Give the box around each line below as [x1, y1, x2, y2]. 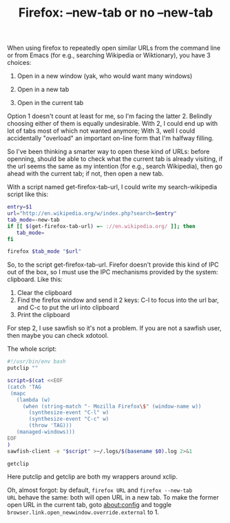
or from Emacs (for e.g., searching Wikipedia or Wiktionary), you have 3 [7, 51, 211, 59]
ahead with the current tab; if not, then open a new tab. [7, 169, 164, 178]
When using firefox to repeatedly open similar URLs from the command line [7, 44, 221, 53]
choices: [7, 59, 32, 67]
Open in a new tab [17, 85, 70, 94]
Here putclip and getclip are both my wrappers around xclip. [7, 473, 178, 481]
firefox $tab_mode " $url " [7, 248, 81, 255]
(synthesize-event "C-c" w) [28, 416, 109, 423]
